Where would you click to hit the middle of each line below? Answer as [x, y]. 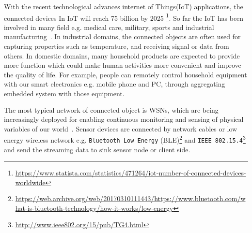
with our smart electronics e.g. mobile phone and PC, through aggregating [115, 84]
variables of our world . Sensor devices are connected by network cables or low [121, 128]
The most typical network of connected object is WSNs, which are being [111, 109]
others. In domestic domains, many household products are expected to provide [122, 55]
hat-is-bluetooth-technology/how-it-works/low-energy [94, 208]
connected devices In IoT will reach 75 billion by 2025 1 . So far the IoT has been [124, 17]
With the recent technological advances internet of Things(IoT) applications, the [124, 6]
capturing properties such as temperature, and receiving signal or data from [117, 46]
